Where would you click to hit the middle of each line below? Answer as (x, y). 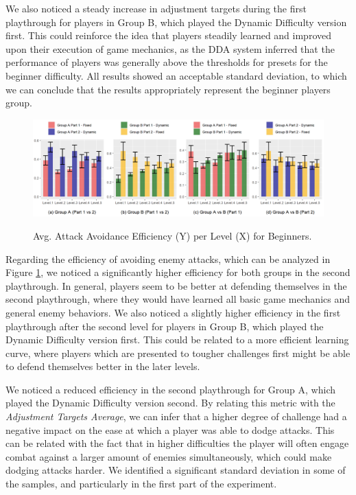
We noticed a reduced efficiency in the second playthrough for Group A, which (171, 389)
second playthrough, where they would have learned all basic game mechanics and (178, 299)
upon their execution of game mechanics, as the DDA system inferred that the (170, 48)
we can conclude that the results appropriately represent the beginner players (168, 89)
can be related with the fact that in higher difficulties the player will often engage (177, 443)
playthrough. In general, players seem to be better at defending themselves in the (176, 285)
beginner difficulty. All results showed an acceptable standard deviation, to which (176, 75)
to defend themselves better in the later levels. (103, 366)
